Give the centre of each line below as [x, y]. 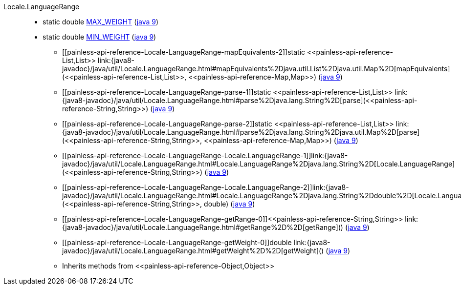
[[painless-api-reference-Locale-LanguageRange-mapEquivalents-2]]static [184, 52]
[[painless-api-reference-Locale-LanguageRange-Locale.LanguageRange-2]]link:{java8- [206, 187]
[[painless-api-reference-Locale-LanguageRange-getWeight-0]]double [177, 242]
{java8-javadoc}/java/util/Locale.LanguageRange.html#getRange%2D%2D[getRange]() [203, 227]
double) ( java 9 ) [230, 204]
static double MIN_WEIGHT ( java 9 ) [99, 37]
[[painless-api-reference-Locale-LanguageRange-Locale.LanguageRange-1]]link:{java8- [205, 155]
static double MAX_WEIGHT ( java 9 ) [101, 22]
